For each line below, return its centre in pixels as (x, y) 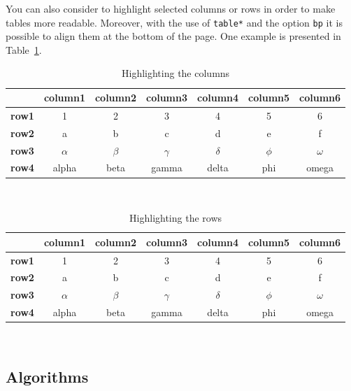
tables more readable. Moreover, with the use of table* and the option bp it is (174, 22)
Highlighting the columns (176, 73)
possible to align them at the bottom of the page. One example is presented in (173, 36)
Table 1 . (24, 49)
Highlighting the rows (176, 218)
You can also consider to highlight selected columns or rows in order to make (171, 8)
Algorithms (47, 377)
